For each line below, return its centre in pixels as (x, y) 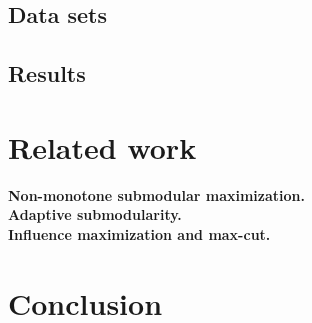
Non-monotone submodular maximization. (156, 194)
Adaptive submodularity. (95, 214)
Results (47, 73)
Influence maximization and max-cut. (139, 233)
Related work (102, 146)
